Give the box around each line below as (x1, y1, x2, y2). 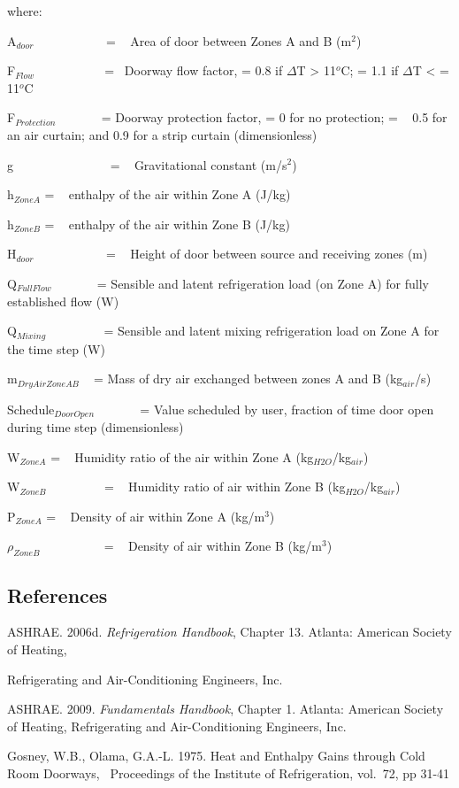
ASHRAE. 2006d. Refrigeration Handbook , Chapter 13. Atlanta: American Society (7, 622, 452, 641)
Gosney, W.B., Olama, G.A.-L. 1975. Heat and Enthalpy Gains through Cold (7, 746, 425, 765)
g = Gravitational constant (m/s (7, 155, 287, 174)
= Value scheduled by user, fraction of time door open (140, 399, 434, 418)
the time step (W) (7, 339, 105, 358)
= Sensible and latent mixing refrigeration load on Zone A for (103, 321, 440, 340)
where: (7, 2, 42, 19)
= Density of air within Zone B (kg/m (103, 537, 323, 555)
